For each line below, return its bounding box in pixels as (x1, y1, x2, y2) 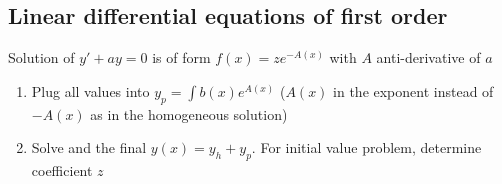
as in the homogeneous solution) (90, 103, 288, 124)
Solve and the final (31, 137, 147, 158)
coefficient (31, 159, 93, 180)
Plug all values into (31, 80, 150, 101)
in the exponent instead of (333, 80, 494, 101)
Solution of (8, 47, 75, 68)
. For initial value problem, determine (251, 137, 482, 158)
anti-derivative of (376, 47, 481, 68)
